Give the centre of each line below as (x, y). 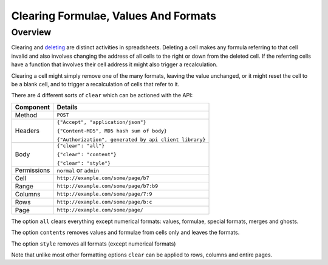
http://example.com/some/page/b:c (104, 202)
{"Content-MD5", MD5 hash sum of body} (112, 131)
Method (26, 115)
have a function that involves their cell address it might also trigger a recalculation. (114, 64)
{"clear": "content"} (87, 154)
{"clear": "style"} (84, 163)
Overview (31, 32)
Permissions (32, 170)
